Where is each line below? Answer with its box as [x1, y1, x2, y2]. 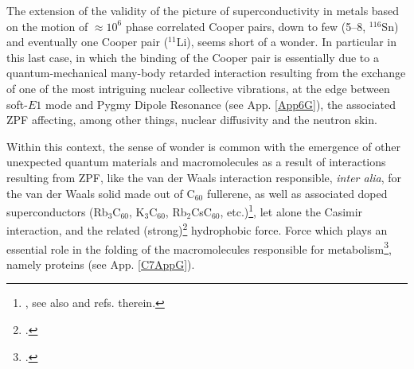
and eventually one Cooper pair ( [6, 33, 169, 50]
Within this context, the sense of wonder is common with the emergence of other [6, 138, 401, 154]
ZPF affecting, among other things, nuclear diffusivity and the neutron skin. [6, 111, 377, 128]
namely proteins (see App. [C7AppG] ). [6, 255, 195, 272]
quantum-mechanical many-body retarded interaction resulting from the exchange [6, 64, 406, 81]
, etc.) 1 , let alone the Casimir [220, 201, 363, 219]
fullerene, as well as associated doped [206, 184, 388, 201]
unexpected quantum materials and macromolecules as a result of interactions [6, 153, 386, 170]
